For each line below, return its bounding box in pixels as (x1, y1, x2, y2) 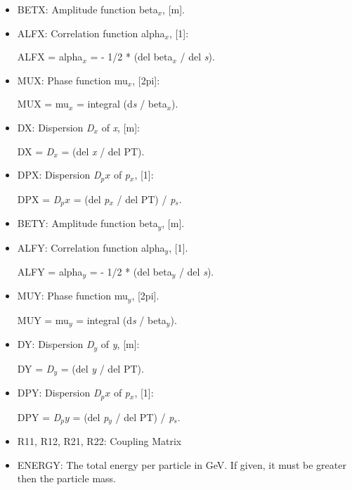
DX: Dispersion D (17, 120, 94, 134)
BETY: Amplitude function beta (17, 216, 158, 231)
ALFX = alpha (17, 49, 83, 64)
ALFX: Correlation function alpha (17, 25, 165, 40)
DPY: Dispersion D (17, 385, 101, 400)
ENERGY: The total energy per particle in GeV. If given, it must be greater (17, 457, 346, 472)
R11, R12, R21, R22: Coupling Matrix (17, 434, 182, 449)
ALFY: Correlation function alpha (17, 240, 165, 254)
